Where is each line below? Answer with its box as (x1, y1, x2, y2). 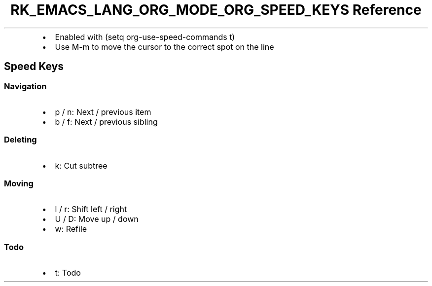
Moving (4, 179, 34, 189)
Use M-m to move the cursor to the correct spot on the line (55, 41, 274, 52)
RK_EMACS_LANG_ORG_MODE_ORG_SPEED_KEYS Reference (10, 1, 422, 18)
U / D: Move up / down (55, 214, 139, 224)
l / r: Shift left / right (55, 204, 127, 214)
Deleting (4, 135, 37, 145)
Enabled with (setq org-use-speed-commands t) (55, 32, 235, 42)
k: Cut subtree (55, 160, 108, 171)
